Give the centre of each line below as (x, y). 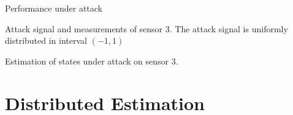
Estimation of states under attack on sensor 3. (92, 61)
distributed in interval (46, 40)
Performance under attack (54, 8)
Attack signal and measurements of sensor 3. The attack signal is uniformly (146, 28)
